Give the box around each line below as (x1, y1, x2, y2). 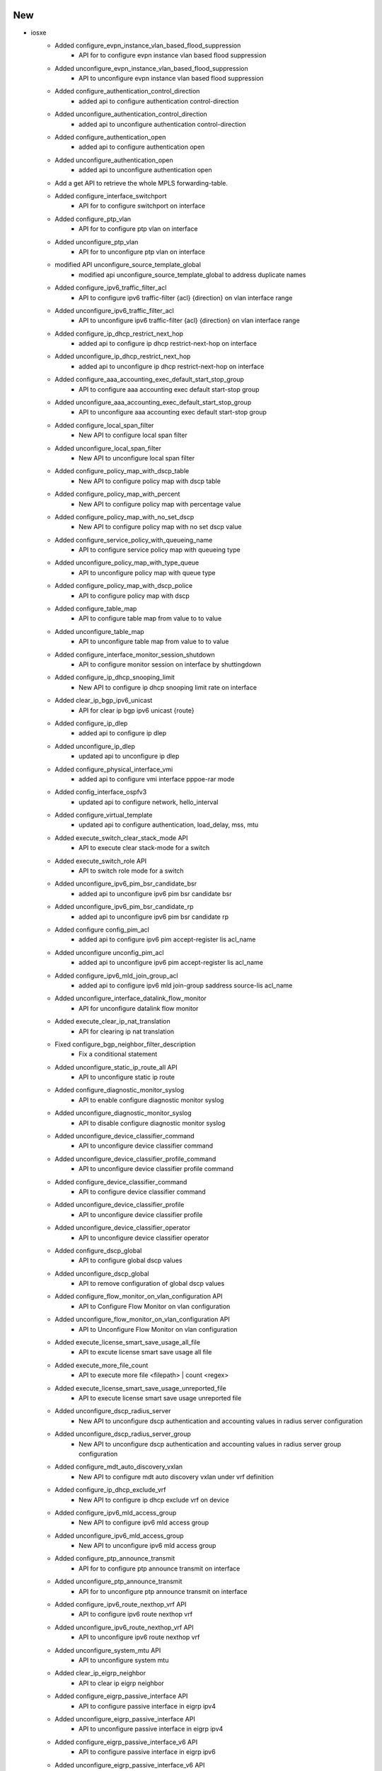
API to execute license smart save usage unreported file (79, 1394, 242, 1402)
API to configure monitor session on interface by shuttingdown (79, 660, 262, 669)
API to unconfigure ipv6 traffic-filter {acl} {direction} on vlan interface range (79, 316, 300, 325)
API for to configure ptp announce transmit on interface (79, 1564, 241, 1573)
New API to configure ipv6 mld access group (79, 1518, 209, 1527)
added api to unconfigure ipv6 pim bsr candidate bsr (79, 889, 232, 898)
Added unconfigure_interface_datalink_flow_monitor (54, 994, 207, 1002)
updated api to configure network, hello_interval (79, 798, 219, 806)
